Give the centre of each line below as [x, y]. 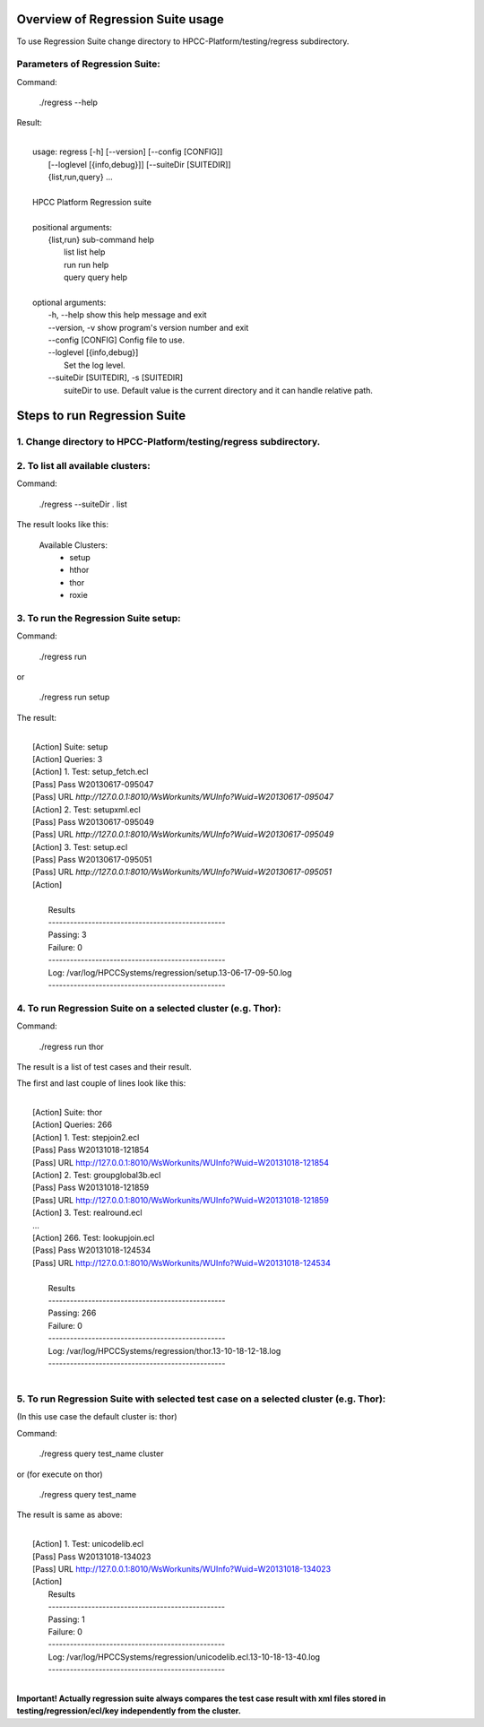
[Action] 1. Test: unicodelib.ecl [88, 1544]
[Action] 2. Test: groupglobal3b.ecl [97, 1176]
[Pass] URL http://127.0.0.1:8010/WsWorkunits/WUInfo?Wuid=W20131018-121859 [181, 1200]
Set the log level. [95, 365]
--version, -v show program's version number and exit [148, 327]
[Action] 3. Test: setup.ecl [80, 846]
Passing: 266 [72, 1313]
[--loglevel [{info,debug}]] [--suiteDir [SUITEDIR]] [140, 164]
